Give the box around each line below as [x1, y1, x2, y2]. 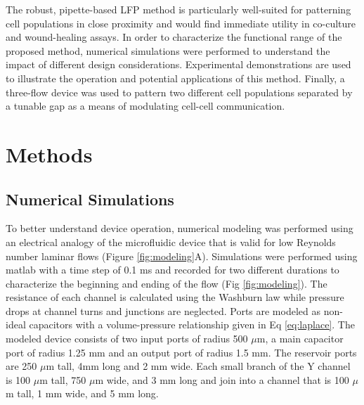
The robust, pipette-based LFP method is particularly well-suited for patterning [6, 2, 351, 16]
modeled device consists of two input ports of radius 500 [6, 331, 248, 346]
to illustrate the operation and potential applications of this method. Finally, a [6, 70, 345, 85]
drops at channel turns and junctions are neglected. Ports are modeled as [6, 303, 320, 318]
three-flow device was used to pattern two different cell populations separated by [6, 84, 353, 99]
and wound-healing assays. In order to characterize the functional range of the [6, 30, 342, 44]
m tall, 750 [39, 372, 86, 387]
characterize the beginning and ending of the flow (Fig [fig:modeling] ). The [6, 276, 327, 290]
